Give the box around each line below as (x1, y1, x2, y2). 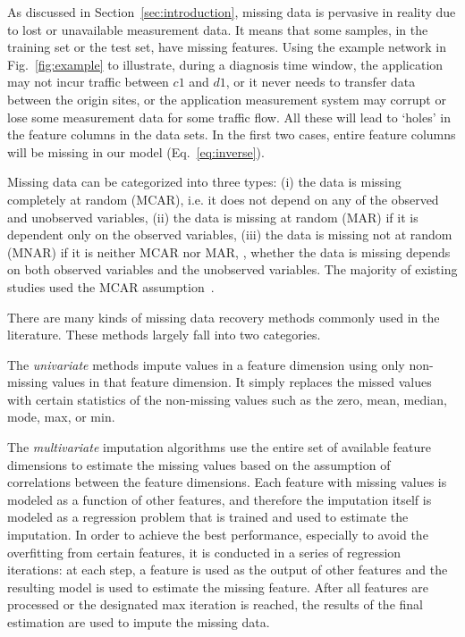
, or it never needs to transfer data (225, 72, 416, 91)
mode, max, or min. (7, 407, 115, 426)
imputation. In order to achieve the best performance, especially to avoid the (7, 525, 428, 544)
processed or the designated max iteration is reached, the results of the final (7, 595, 423, 614)
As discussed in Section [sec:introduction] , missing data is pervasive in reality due (7, 3, 456, 21)
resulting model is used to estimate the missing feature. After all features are (7, 577, 428, 596)
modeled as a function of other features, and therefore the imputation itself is (7, 490, 432, 508)
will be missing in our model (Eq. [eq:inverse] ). (7, 142, 265, 161)
